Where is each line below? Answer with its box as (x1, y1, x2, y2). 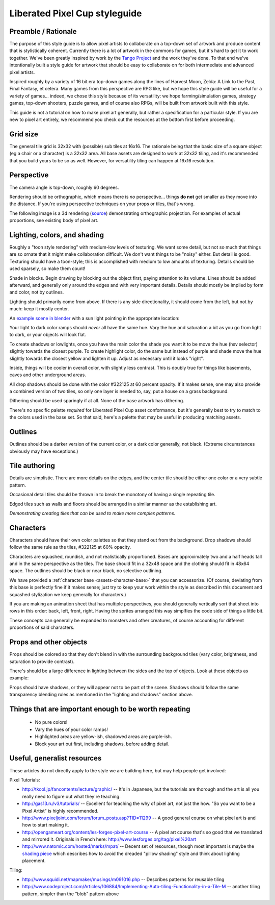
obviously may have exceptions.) (9, 448, 78, 454)
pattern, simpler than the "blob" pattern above (22, 891, 119, 897)
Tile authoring (9, 461, 56, 470)
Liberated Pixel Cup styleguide (9, 8, 142, 19)
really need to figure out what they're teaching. (22, 793, 121, 799)
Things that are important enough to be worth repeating (9, 704, 190, 713)
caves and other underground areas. (9, 372, 87, 378)
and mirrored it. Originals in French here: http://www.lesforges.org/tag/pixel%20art (22, 836, 196, 842)
